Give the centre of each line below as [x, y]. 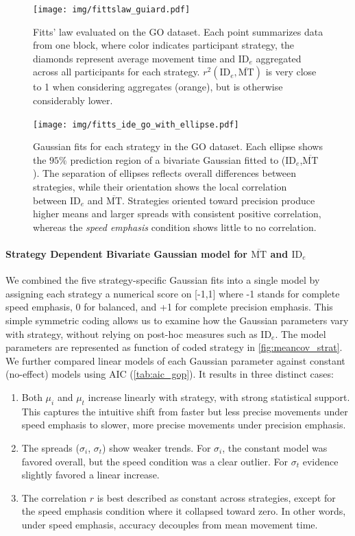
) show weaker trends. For [157, 447]
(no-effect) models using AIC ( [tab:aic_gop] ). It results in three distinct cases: [170, 374]
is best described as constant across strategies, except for [216, 497]
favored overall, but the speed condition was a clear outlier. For [155, 461]
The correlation [54, 497]
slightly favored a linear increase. [90, 475]
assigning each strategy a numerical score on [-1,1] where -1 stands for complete [173, 293]
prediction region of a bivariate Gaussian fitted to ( [178, 159]
